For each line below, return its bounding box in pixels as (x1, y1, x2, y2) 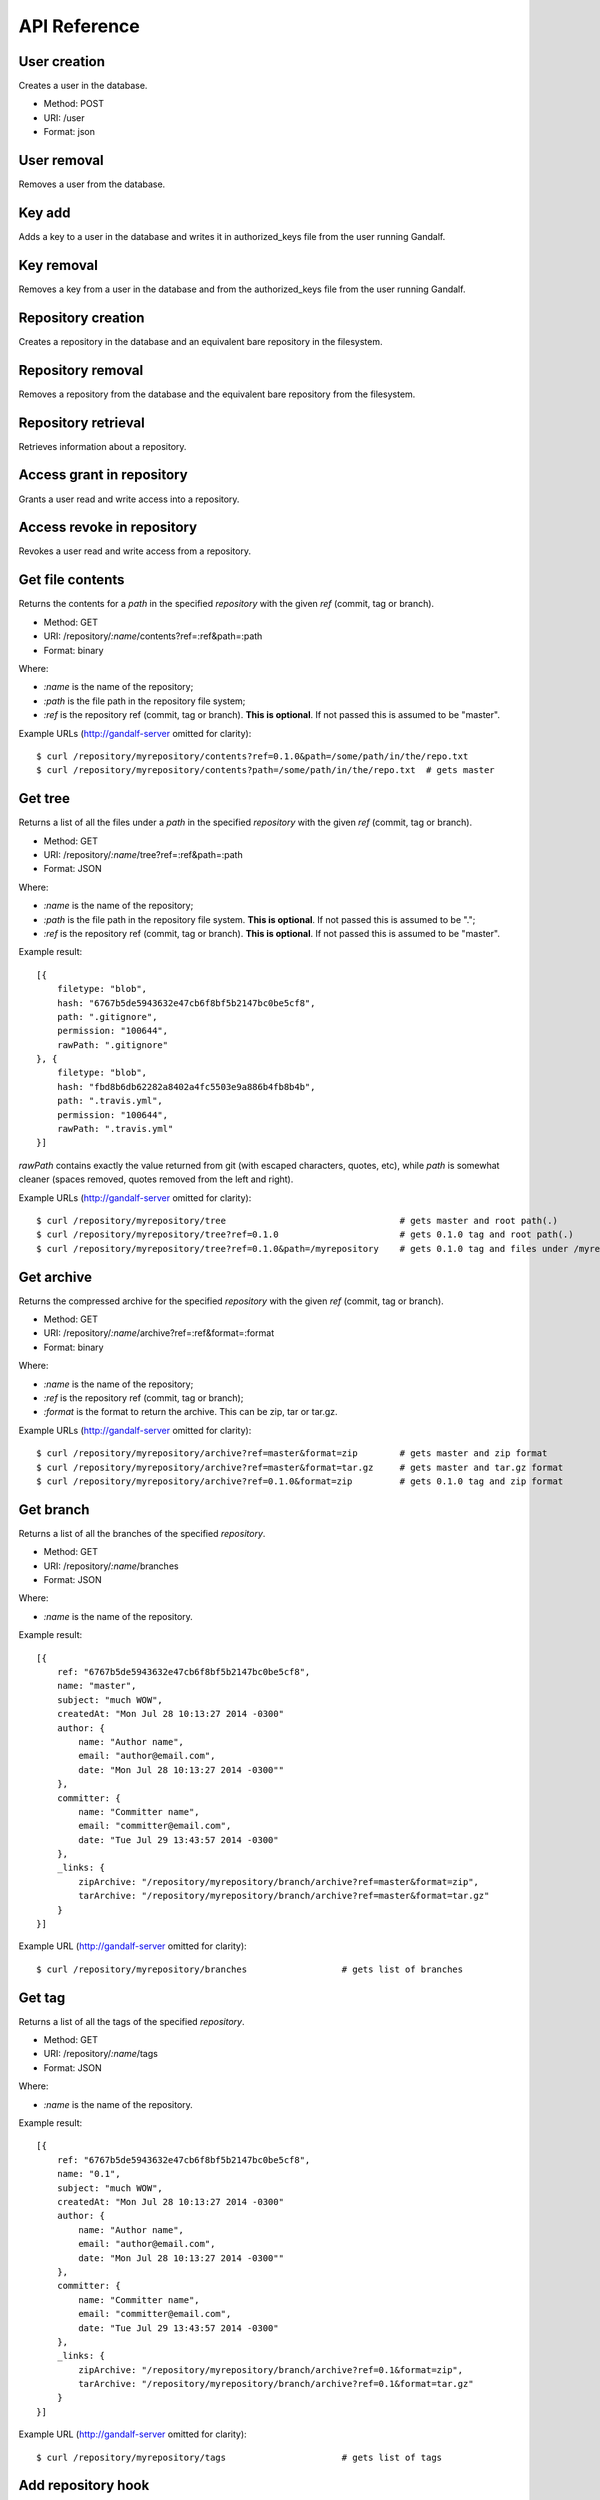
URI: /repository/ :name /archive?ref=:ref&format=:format (43, 1327, 275, 1339)
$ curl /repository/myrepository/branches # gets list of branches (36, 1963, 464, 1975)
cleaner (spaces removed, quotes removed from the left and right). (18, 1173, 294, 1185)
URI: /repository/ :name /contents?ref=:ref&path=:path (43, 630, 263, 642)
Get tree (18, 790, 70, 807)
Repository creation (18, 309, 145, 326)
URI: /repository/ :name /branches (43, 1560, 179, 1572)
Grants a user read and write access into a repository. (18, 493, 240, 505)
